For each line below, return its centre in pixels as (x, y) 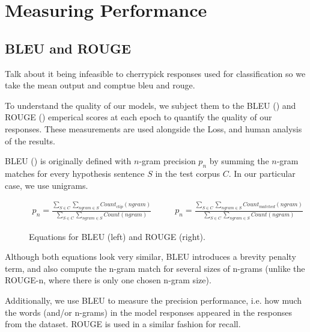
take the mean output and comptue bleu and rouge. (100, 85)
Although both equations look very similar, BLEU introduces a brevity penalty (150, 257)
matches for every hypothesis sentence (75, 173)
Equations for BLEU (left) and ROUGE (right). (117, 236)
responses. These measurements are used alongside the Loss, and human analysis (153, 128)
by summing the (239, 161)
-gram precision (167, 161)
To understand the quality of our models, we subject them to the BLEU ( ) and (150, 105)
